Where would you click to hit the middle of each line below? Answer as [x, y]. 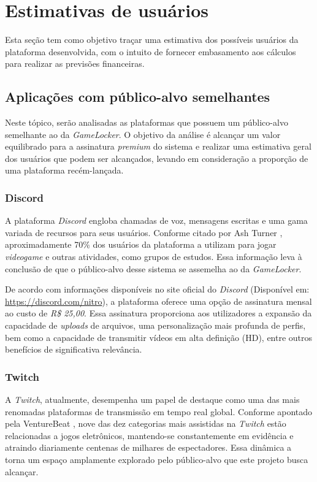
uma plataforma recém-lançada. [64, 170]
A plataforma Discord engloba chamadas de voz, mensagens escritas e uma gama [156, 220]
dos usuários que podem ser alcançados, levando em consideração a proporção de [157, 158]
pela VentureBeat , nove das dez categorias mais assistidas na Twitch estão [146, 423]
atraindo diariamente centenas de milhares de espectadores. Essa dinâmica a [148, 447]
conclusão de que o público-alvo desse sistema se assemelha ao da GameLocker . [153, 268]
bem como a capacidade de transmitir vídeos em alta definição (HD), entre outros [159, 337]
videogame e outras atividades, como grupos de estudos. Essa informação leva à [154, 257]
